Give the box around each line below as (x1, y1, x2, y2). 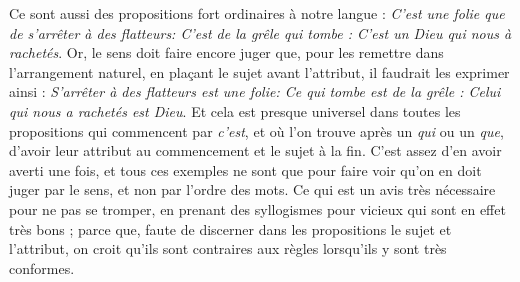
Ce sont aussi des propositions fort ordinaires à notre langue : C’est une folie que (9, 3, 505, 23)
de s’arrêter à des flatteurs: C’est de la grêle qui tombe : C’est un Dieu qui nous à (9, 22, 512, 43)
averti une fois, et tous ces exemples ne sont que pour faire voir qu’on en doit (9, 159, 482, 180)
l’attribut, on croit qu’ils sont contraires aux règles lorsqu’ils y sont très (9, 238, 447, 259)
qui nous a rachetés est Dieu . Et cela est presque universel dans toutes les (9, 100, 461, 121)
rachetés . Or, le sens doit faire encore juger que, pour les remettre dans (9, 42, 444, 63)
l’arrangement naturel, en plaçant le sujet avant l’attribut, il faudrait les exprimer (9, 61, 510, 82)
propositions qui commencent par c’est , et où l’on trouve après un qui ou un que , (9, 120, 504, 141)
